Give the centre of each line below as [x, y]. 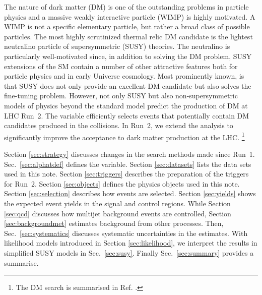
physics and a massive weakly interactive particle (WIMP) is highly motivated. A [130, 16]
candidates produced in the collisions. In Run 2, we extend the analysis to [119, 125]
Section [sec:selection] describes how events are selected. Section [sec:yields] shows [130, 193]
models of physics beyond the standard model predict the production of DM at [126, 105]
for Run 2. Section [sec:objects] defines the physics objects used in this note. [122, 183]
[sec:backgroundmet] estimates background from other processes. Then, [114, 223]
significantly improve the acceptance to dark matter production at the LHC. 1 [124, 136]
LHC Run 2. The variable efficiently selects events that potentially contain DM [127, 115]
